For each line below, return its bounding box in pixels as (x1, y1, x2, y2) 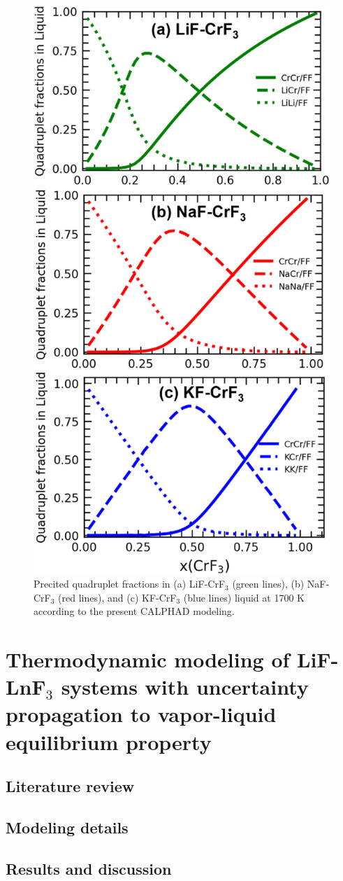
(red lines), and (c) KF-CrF (58, 590, 177, 604)
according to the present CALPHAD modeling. (34, 604, 235, 618)
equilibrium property (6, 727, 212, 756)
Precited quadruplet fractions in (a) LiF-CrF (34, 576, 226, 591)
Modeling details (6, 817, 129, 838)
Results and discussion (6, 857, 172, 879)
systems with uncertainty (61, 672, 309, 701)
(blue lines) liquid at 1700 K (183, 590, 305, 604)
